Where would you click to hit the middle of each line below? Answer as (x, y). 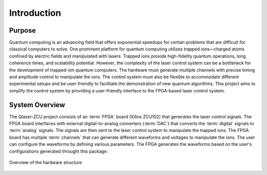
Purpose (22, 30)
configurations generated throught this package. (59, 151)
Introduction (35, 13)
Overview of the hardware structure (45, 163)
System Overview (37, 105)
